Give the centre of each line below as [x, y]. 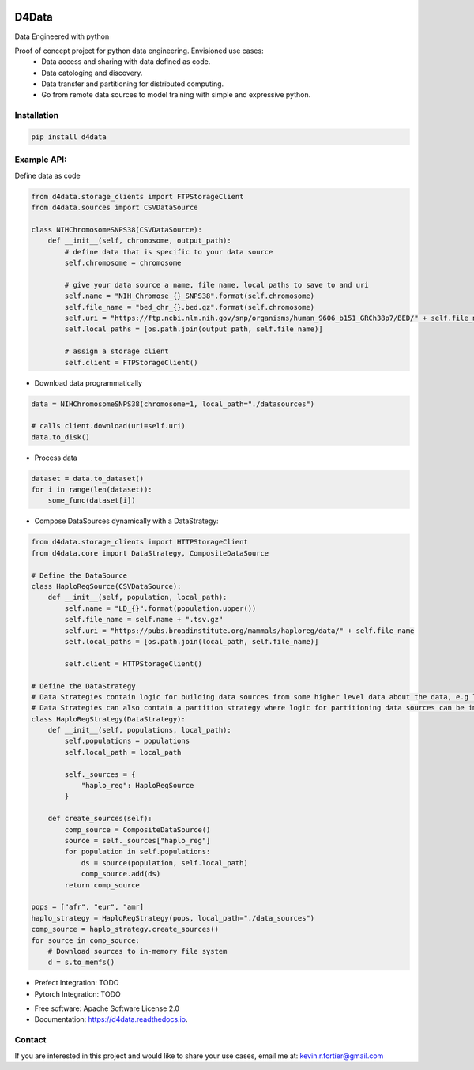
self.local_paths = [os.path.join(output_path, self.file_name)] [194, 329]
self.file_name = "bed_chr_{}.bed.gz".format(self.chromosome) [190, 307]
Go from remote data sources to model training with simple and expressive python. [176, 95]
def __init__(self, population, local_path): [137, 597]
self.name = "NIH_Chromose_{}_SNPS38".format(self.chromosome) [190, 296]
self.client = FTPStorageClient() [131, 362]
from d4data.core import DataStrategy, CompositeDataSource [150, 553]
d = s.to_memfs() [81, 963]
